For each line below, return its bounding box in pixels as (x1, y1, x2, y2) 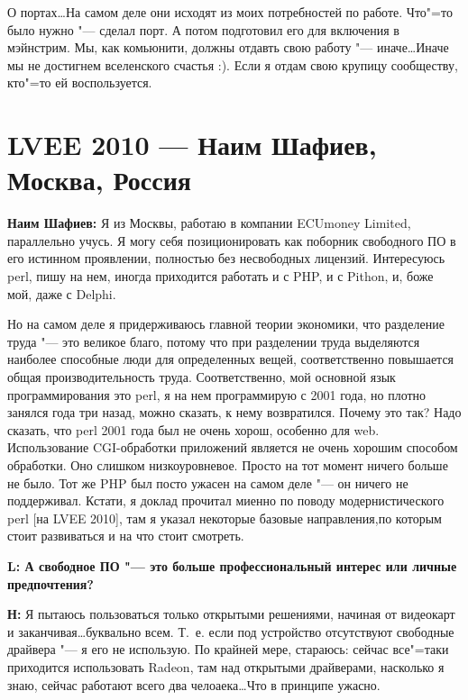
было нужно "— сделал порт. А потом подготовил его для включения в (7, 20, 399, 39)
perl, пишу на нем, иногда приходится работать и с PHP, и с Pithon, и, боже (7, 267, 434, 286)
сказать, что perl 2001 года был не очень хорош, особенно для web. (7, 420, 380, 439)
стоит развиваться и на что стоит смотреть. (7, 526, 244, 545)
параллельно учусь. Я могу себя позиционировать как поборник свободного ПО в (7, 231, 456, 250)
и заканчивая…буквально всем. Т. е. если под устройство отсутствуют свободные (7, 622, 454, 641)
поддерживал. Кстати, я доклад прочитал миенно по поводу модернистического (7, 491, 445, 510)
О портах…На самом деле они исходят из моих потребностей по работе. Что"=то (7, 3, 453, 21)
